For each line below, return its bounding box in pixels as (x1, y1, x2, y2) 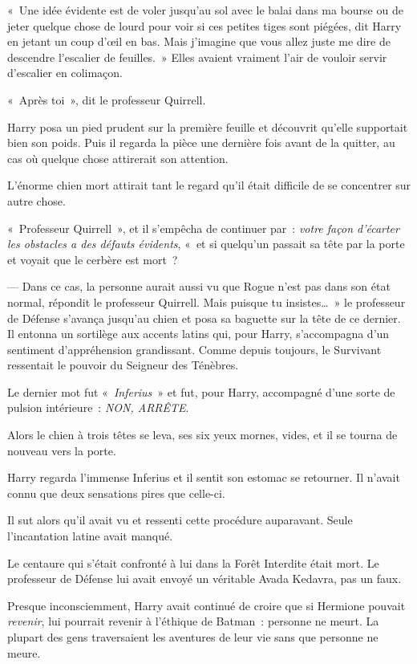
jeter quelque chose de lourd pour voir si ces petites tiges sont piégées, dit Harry (7, 17, 402, 34)
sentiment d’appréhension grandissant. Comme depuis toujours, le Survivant (7, 340, 382, 357)
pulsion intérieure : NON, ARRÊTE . (7, 399, 189, 416)
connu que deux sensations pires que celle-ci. (7, 484, 225, 501)
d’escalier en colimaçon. (7, 64, 123, 81)
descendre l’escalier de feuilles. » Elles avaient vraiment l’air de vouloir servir (7, 48, 387, 65)
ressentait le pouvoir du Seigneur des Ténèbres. (7, 356, 239, 373)
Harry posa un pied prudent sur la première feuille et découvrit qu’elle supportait (7, 118, 408, 135)
